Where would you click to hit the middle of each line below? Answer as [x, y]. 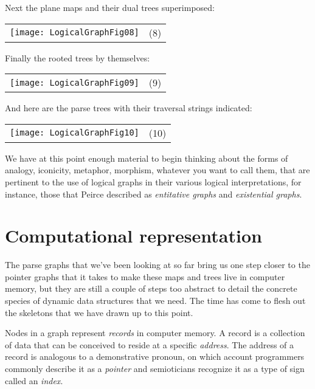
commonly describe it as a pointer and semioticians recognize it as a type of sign [155, 369]
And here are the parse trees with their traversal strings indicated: [129, 108]
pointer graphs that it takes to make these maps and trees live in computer [145, 276]
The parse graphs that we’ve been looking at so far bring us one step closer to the [157, 265]
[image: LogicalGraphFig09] [74, 82]
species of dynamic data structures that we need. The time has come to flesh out [155, 301]
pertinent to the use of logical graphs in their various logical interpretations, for [153, 181]
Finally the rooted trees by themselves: [78, 57]
